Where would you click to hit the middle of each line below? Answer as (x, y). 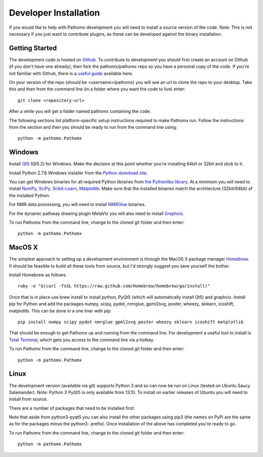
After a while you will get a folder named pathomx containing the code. (80, 111)
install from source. (28, 399)
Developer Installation (54, 13)
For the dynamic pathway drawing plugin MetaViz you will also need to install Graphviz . (97, 213)
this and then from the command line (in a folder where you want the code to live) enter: (97, 89)
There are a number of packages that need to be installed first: (72, 408)
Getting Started (33, 48)
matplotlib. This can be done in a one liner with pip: (60, 311)
